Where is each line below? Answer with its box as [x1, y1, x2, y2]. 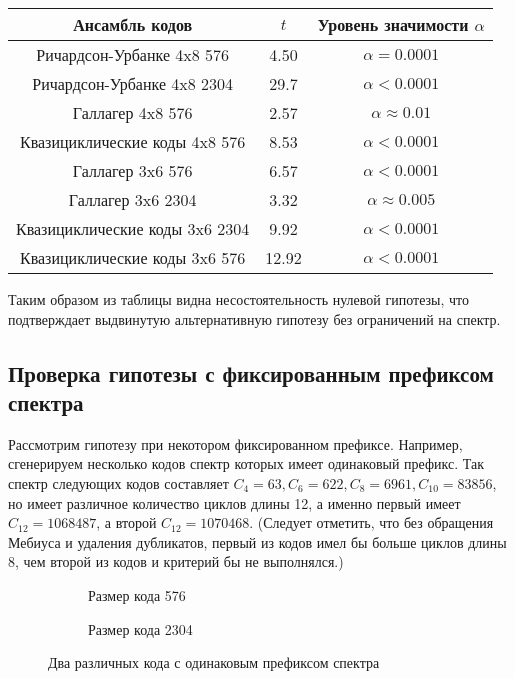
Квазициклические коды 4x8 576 [20, 130, 246, 153]
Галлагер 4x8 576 [72, 101, 193, 124]
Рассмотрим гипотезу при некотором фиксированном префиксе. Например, [8, 433, 463, 454]
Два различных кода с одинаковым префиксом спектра [48, 652, 380, 673]
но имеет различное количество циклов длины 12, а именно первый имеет [8, 492, 461, 513]
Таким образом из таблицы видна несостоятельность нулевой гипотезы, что [8, 289, 469, 309]
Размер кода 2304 [88, 618, 193, 639]
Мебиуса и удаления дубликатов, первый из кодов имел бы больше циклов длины [8, 531, 507, 552]
